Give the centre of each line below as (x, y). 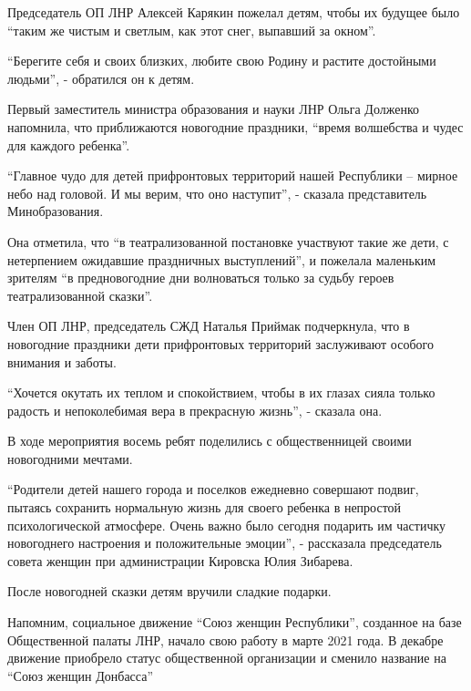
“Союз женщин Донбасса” (81, 675)
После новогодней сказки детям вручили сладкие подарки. (169, 591)
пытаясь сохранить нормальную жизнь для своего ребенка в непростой (205, 507)
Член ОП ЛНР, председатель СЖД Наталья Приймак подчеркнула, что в (209, 326)
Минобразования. (56, 211)
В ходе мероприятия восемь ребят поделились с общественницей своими (210, 441)
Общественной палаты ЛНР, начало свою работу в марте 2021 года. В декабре (225, 639)
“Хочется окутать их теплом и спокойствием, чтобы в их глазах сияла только (221, 392)
